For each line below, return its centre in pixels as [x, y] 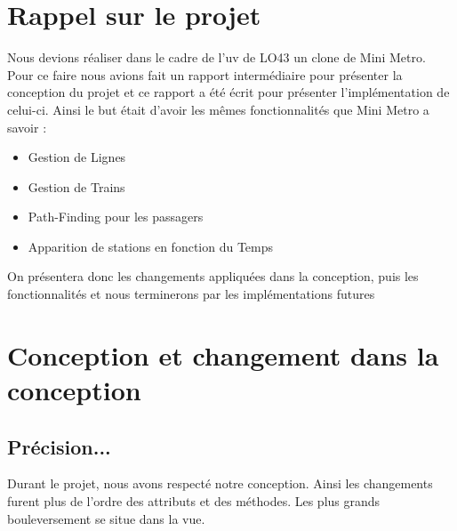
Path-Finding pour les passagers [116, 217]
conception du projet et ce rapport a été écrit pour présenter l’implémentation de [228, 92]
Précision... [59, 446]
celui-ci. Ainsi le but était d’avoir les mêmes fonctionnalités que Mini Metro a [218, 109]
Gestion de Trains [76, 186]
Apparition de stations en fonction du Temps [151, 246]
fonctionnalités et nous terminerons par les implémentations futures [191, 294]
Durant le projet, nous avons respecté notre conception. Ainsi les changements [220, 483]
